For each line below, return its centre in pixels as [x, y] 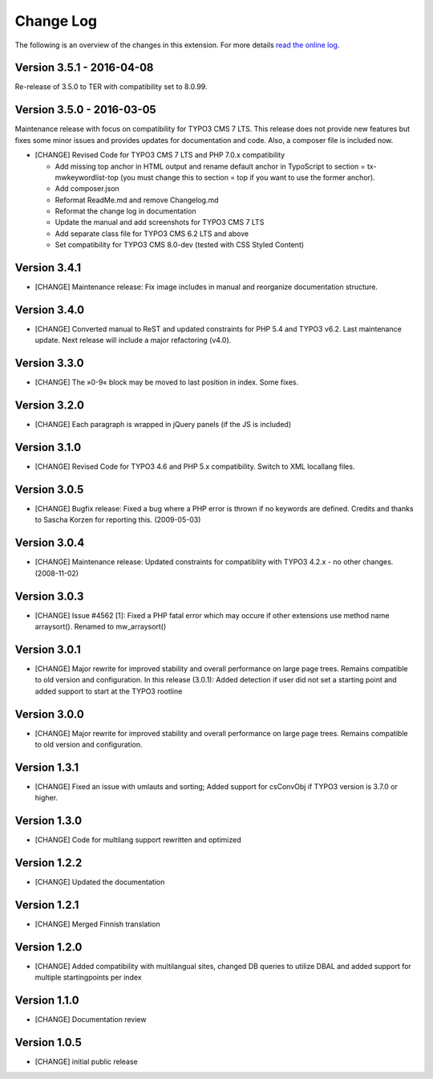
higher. [47, 798]
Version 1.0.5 [48, 1042]
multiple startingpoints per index [88, 977]
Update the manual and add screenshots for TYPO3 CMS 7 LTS [160, 222]
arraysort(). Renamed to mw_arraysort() [101, 627]
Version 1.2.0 [49, 947]
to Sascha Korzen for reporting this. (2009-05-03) [118, 520]
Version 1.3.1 [47, 767]
